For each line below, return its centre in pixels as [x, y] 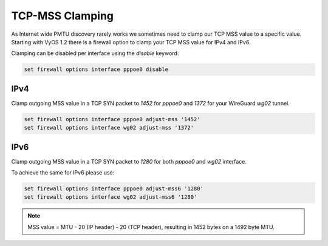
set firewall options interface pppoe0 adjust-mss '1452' [112, 119]
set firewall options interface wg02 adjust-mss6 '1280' [111, 197]
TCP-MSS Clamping [63, 16]
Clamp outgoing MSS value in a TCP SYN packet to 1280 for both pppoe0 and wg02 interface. [129, 161]
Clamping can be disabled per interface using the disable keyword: [95, 53]
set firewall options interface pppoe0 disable [96, 69]
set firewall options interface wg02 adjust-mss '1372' [109, 128]
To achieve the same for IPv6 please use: [63, 173]
